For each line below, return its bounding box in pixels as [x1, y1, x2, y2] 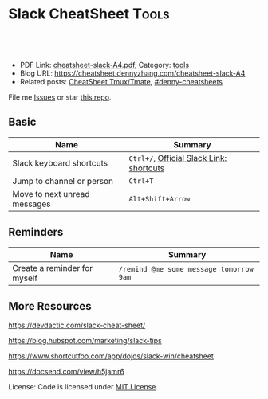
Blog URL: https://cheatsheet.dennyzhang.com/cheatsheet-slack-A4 [19, 68, 246, 78]
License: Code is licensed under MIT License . [8, 382, 158, 392]
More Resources [8, 299, 92, 313]
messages [12, 198, 51, 209]
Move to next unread [12, 188, 90, 199]
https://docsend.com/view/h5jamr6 [8, 367, 125, 377]
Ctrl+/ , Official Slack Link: [128, 152, 227, 163]
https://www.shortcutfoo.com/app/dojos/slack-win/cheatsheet [8, 351, 214, 361]
